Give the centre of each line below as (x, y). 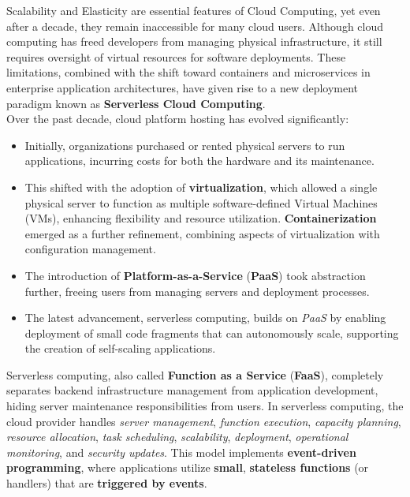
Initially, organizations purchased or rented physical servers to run (185, 145)
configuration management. (90, 249)
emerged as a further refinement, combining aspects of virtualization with (202, 233)
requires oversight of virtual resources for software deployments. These (176, 56)
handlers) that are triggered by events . (107, 483)
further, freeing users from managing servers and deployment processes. (197, 291)
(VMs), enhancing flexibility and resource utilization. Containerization (201, 218)
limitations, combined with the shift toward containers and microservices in (188, 72)
